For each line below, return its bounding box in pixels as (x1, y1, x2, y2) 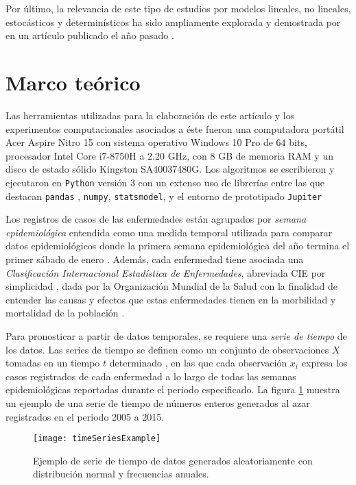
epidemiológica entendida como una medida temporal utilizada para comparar (5, 225, 333, 239)
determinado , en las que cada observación (109, 356, 287, 370)
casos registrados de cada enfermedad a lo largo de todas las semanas (5, 369, 296, 383)
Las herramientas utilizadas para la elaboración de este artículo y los (5, 108, 295, 122)
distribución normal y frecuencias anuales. (33, 467, 209, 481)
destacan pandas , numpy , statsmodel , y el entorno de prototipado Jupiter (5, 188, 322, 203)
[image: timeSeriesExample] (33, 434, 161, 444)
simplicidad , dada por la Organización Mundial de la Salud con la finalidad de (5, 279, 338, 293)
